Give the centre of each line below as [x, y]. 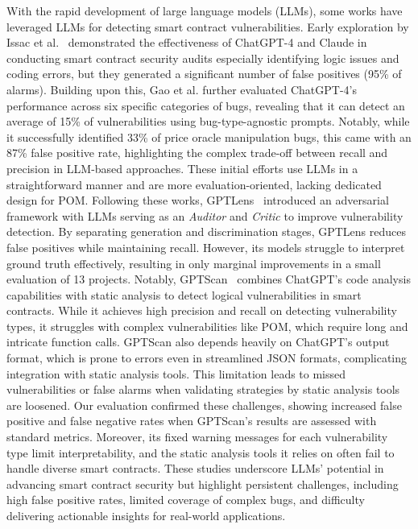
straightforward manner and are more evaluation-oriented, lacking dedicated [194, 184]
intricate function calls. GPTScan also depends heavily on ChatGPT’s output [198, 342]
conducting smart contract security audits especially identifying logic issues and [203, 58]
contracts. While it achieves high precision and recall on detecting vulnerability [202, 310]
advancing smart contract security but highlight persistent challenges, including [203, 484]
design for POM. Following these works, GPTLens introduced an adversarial [198, 200]
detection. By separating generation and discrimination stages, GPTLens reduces [206, 231]
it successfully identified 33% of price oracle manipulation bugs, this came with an [209, 136]
